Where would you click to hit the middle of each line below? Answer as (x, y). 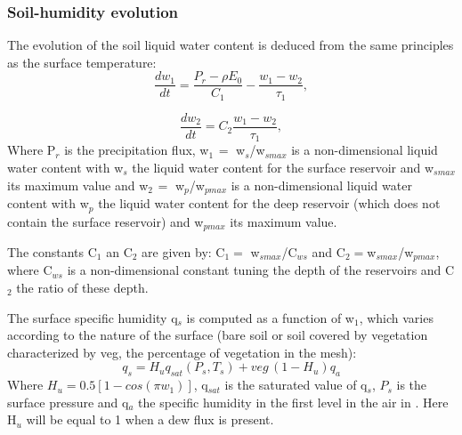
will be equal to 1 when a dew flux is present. (150, 419)
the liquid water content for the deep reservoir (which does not (269, 203)
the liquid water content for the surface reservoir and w (283, 168)
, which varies (396, 317)
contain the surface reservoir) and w (105, 221)
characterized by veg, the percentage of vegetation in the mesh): (182, 352)
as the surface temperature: (82, 62)
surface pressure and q (68, 402)
